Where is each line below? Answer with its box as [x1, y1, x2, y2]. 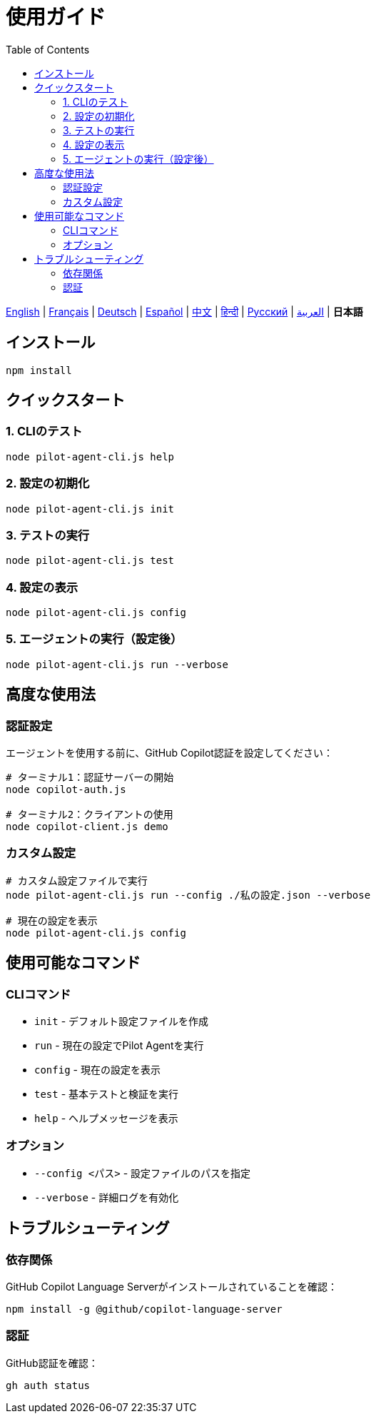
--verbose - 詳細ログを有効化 [34, 1191, 179, 1203]
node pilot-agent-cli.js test [6, 555, 175, 567]
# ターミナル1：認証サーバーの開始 [6, 772, 174, 784]
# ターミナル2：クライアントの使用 [6, 809, 173, 821]
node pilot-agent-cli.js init [6, 503, 175, 515]
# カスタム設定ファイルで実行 [6, 874, 148, 887]
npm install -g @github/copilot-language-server [6, 1303, 283, 1315]
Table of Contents [6, 43, 90, 56]
